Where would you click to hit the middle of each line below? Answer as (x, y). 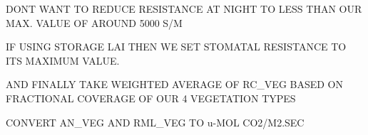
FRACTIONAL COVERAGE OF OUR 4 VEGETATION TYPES (151, 98)
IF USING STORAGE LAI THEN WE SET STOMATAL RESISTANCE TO (176, 47)
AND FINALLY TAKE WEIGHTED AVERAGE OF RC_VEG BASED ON (175, 84)
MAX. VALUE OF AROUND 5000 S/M (94, 22)
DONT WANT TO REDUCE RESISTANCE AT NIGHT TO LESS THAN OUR (184, 9)
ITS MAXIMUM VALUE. (63, 60)
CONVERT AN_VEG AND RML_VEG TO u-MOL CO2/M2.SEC (155, 122)
